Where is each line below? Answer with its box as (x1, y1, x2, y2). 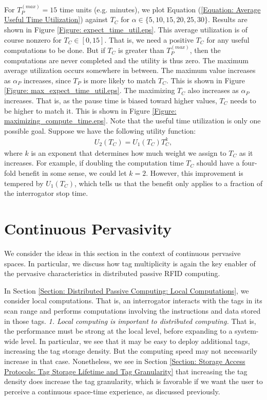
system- (235, 325, 259, 336)
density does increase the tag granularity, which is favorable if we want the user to (4, 376, 263, 387)
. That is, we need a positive (104, 34, 194, 45)
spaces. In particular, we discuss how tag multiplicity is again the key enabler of (4, 258, 256, 268)
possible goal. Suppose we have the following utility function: (4, 125, 196, 136)
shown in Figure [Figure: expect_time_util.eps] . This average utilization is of (4, 24, 248, 34)
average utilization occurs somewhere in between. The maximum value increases (4, 65, 256, 76)
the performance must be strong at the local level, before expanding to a (4, 325, 233, 336)
